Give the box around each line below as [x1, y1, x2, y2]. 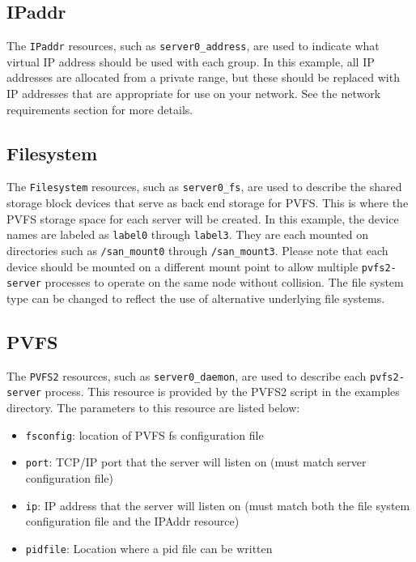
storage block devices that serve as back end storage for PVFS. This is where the [6, 194, 409, 211]
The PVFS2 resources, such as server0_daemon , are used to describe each [6, 367, 367, 384]
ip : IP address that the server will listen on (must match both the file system [25, 496, 410, 513]
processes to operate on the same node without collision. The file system [45, 274, 404, 291]
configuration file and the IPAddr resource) [25, 513, 240, 530]
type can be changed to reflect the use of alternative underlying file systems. [6, 289, 385, 306]
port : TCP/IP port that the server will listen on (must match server [25, 453, 367, 470]
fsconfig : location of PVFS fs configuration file [25, 426, 264, 443]
